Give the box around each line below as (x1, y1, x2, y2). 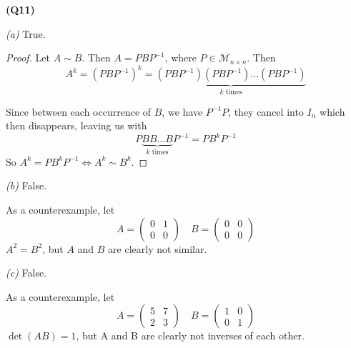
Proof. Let (6, 50, 50, 65)
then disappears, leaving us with (6, 118, 147, 133)
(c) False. (6, 265, 47, 280)
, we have (162, 104, 203, 119)
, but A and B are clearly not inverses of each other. (76, 328, 305, 343)
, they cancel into (228, 104, 304, 119)
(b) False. (6, 178, 47, 193)
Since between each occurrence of (6, 104, 152, 119)
